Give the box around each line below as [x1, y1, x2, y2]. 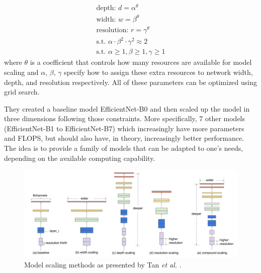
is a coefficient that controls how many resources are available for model [30, 57, 252, 67]
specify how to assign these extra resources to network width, [64, 66, 253, 77]
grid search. [4, 86, 40, 97]
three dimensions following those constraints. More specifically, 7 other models [4, 113, 245, 124]
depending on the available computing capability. [4, 152, 155, 163]
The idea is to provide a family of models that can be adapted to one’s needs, [4, 143, 243, 153]
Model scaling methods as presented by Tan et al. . [24, 259, 182, 269]
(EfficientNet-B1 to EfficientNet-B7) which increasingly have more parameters [4, 123, 244, 133]
